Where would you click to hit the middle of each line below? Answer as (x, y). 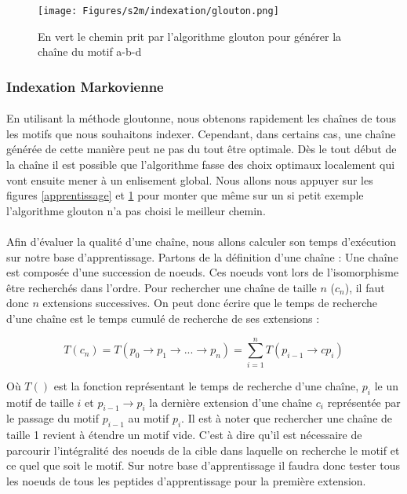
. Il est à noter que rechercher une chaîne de (287, 418)
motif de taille (40, 402)
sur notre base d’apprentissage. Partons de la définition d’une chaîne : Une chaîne (202, 256)
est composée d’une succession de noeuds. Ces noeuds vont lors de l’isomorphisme (203, 272)
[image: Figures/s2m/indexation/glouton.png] (158, 11)
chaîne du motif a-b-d (90, 51)
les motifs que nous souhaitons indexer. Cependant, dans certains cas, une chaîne (201, 133)
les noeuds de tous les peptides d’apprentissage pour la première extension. (186, 480)
